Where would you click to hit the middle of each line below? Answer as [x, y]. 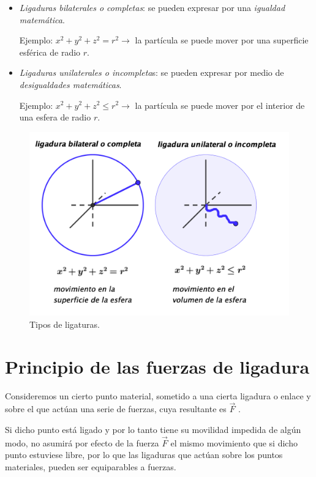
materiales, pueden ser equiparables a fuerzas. [91, 467]
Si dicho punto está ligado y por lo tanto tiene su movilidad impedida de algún [153, 430]
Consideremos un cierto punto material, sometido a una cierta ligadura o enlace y [158, 395]
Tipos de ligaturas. [65, 324]
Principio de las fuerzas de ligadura [157, 366]
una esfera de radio [55, 117]
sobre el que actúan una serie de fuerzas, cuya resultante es [116, 409]
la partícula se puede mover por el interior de [220, 105]
